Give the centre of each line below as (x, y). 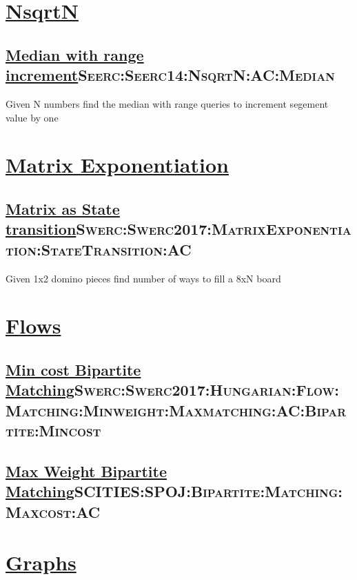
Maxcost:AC (53, 511)
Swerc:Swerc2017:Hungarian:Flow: (207, 390)
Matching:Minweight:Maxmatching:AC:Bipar (176, 410)
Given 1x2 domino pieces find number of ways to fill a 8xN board (143, 278)
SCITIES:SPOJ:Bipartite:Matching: (208, 491)
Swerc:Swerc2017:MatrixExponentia (214, 229)
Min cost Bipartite (73, 369)
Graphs (41, 562)
